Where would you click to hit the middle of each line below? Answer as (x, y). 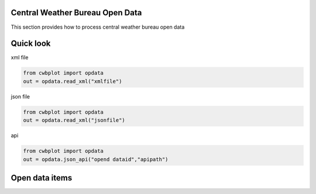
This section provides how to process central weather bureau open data (98, 27)
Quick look (31, 44)
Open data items (42, 178)
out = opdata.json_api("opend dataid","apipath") (96, 159)
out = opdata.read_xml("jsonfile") (74, 120)
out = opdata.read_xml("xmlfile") (73, 81)
